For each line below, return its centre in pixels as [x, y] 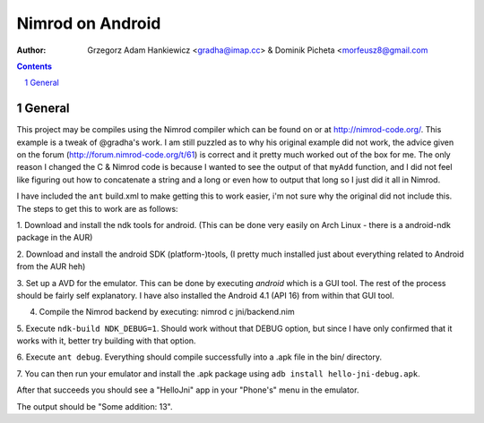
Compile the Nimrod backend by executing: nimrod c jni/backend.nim [167, 312]
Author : [31, 50]
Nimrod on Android [89, 23]
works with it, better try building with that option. [106, 341]
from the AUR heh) [51, 266]
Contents [35, 66]
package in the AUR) [55, 238]
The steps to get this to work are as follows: [97, 208]
